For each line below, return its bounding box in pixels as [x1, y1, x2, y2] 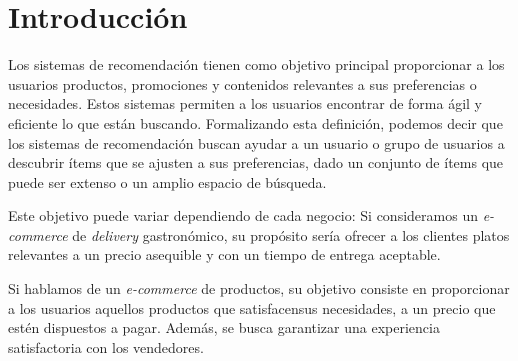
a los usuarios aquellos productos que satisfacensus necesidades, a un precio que [8, 297, 496, 318]
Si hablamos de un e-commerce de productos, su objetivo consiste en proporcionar [8, 278, 510, 299]
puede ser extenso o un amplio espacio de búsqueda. [8, 171, 327, 192]
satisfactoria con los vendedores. [8, 336, 204, 357]
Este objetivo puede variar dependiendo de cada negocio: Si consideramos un [8, 205, 478, 226]
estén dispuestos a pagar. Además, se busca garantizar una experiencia [8, 317, 440, 338]
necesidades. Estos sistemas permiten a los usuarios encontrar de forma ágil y [8, 93, 482, 114]
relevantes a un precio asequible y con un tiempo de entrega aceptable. [8, 244, 441, 265]
